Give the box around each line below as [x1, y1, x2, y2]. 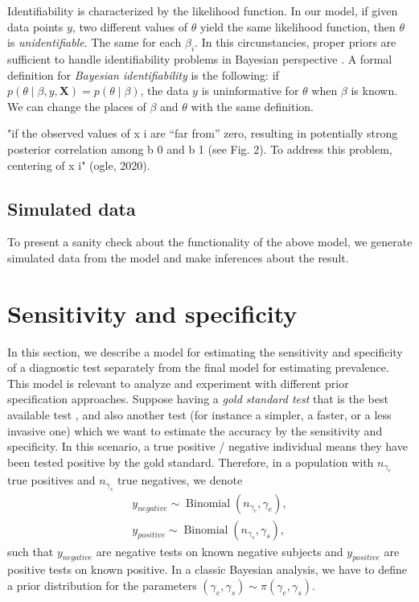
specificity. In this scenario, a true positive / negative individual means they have [7, 438, 408, 455]
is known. [351, 82, 398, 99]
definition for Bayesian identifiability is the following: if [7, 66, 279, 83]
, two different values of [72, 18, 188, 35]
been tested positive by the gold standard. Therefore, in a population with [7, 453, 374, 470]
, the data [140, 82, 189, 99]
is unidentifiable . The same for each [7, 34, 182, 51]
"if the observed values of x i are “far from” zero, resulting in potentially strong [7, 125, 398, 142]
